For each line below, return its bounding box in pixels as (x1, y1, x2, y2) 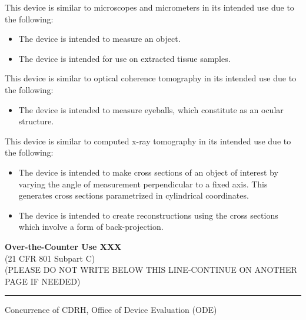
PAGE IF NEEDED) (5, 275, 81, 287)
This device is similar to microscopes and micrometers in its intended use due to (5, 1, 294, 13)
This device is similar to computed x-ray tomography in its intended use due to (5, 134, 291, 147)
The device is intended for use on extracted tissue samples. (18, 52, 231, 64)
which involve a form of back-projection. (18, 220, 164, 233)
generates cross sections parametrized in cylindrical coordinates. (18, 189, 249, 202)
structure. (18, 115, 54, 127)
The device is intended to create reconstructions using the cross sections (18, 209, 278, 221)
